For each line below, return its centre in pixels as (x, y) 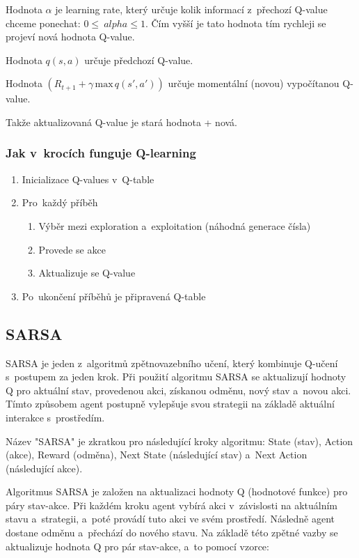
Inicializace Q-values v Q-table (88, 179)
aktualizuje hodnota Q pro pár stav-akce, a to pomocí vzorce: (137, 546)
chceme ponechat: (43, 23)
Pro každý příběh (60, 202)
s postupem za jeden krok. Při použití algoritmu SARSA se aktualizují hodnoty (176, 377)
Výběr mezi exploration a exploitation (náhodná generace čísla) (175, 225)
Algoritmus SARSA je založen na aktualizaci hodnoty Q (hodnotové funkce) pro (177, 491)
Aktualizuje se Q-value (87, 273)
